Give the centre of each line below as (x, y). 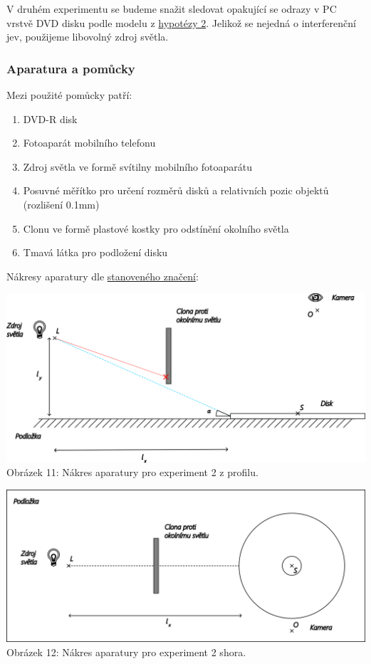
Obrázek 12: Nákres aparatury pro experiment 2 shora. (126, 652)
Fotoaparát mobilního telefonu (89, 143)
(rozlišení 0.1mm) (61, 204)
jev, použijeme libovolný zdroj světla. (88, 37)
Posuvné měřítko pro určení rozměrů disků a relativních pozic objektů (176, 190)
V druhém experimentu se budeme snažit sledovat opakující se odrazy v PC (172, 9)
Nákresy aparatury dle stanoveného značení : (103, 276)
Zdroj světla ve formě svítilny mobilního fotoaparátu (137, 166)
